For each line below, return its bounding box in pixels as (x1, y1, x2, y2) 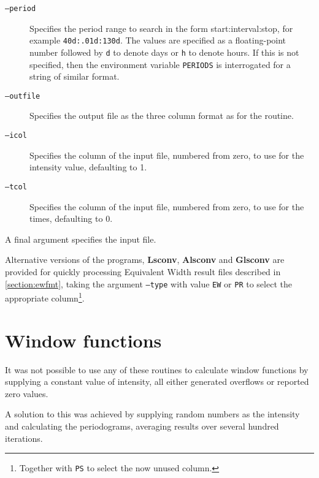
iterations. (5, 431, 43, 444)
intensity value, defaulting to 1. (29, 161, 147, 173)
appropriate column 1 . (5, 290, 85, 304)
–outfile (5, 91, 40, 101)
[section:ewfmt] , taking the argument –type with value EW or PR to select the (5, 277, 292, 290)
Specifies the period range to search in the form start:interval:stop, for (29, 21, 293, 34)
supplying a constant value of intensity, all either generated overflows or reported (5, 375, 309, 388)
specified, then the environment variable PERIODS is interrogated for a (29, 58, 291, 70)
